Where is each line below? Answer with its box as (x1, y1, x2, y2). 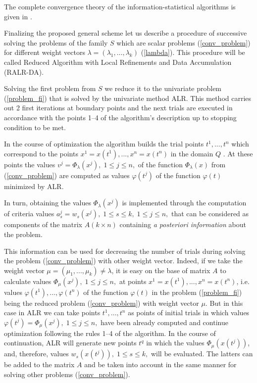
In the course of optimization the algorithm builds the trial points (4, 139, 204, 149)
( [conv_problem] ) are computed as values (4, 170, 130, 180)
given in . (4, 11, 32, 21)
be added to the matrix (4, 359, 75, 370)
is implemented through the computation (122, 197, 247, 208)
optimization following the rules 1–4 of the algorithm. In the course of (4, 328, 216, 338)
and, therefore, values (4, 348, 69, 359)
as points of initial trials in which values (128, 307, 250, 318)
